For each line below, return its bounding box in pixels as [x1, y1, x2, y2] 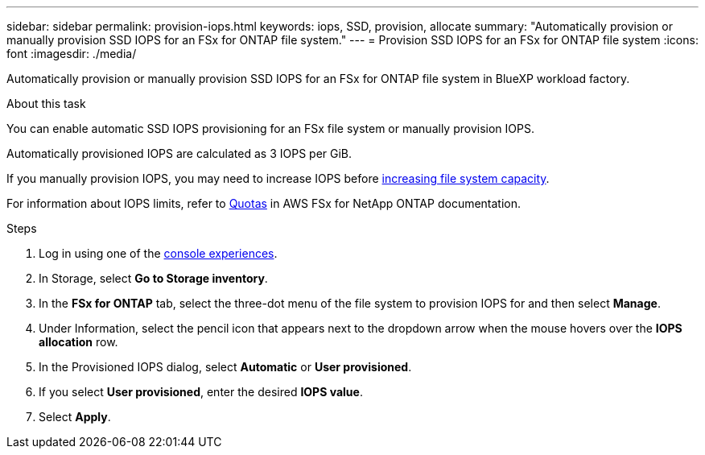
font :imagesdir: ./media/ [6, 47, 137, 60]
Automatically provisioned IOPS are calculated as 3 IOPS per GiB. [6, 147, 352, 160]
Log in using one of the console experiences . [39, 246, 278, 260]
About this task [6, 97, 86, 110]
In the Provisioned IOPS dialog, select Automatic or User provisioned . [39, 360, 412, 374]
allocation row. [39, 335, 118, 349]
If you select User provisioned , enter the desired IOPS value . [39, 385, 363, 399]
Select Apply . [39, 410, 111, 424]
